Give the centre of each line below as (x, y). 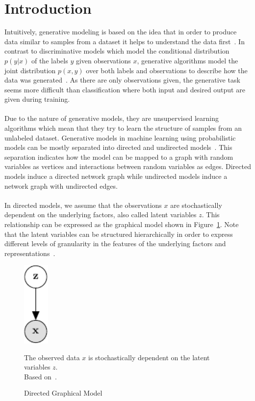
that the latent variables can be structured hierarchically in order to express (119, 234)
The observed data (52, 357)
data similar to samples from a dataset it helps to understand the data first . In (125, 41)
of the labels (50, 60)
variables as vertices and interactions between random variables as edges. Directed (128, 166)
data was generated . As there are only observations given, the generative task (122, 80)
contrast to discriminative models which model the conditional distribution (117, 51)
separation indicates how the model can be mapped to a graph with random (119, 157)
